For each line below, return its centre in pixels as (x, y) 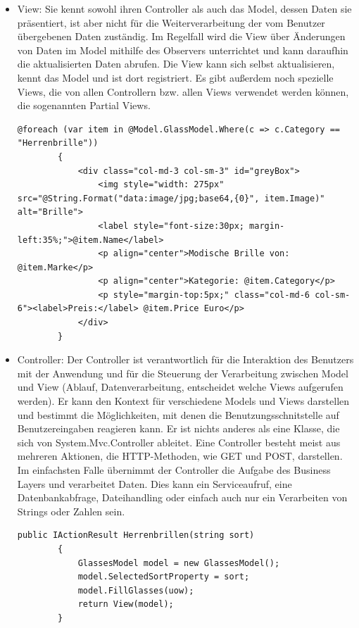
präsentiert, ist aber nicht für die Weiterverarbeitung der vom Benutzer (171, 22)
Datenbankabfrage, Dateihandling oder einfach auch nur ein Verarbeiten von (182, 497)
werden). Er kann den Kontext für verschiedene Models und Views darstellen (183, 401)
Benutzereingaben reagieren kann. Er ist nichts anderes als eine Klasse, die (178, 428)
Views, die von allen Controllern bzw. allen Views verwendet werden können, (183, 91)
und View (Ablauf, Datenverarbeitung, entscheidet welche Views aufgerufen (180, 387)
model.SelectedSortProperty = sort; (164, 577)
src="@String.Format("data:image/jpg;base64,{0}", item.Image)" (171, 198)
